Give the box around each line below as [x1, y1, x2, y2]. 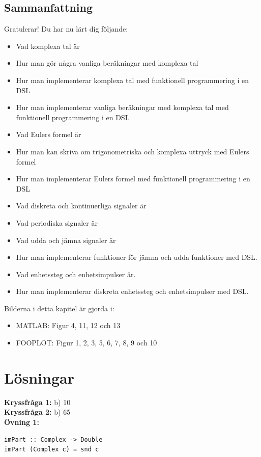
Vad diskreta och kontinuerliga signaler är [16, 200, 147, 211]
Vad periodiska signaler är [16, 217, 98, 228]
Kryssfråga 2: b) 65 [4, 407, 71, 417]
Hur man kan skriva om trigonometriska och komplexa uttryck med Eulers [16, 146, 249, 156]
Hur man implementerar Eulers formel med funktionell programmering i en [16, 173, 250, 184]
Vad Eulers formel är [16, 129, 81, 140]
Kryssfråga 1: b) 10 [4, 396, 71, 407]
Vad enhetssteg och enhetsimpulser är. [16, 268, 136, 279]
